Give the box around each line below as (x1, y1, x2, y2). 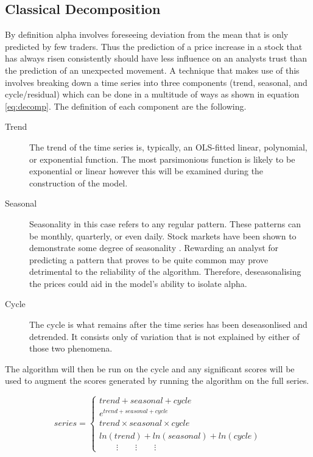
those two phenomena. (29, 342, 113, 355)
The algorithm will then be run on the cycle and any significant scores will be (5, 362, 295, 375)
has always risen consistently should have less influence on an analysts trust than (5, 52, 307, 65)
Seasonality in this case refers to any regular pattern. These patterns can (29, 217, 301, 230)
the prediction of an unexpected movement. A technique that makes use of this (5, 63, 300, 76)
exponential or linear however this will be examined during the (29, 165, 264, 177)
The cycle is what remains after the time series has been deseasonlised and (29, 318, 308, 331)
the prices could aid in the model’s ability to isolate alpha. (29, 277, 247, 289)
